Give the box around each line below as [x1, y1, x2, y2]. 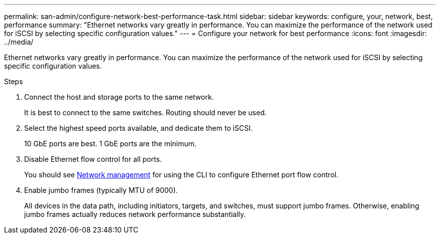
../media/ [4, 38, 34, 46]
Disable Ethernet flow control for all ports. [24, 155, 162, 163]
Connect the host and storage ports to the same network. [24, 93, 214, 101]
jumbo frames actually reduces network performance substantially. [24, 210, 246, 218]
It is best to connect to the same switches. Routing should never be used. [24, 108, 267, 117]
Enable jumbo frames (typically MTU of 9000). [24, 186, 178, 194]
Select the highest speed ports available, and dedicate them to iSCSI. [24, 124, 253, 132]
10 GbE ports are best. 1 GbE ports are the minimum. [24, 139, 197, 148]
